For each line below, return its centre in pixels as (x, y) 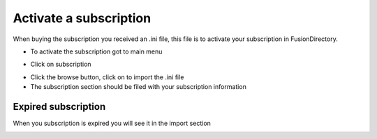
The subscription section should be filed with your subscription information (139, 87)
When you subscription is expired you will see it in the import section (112, 123)
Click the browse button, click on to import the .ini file (107, 77)
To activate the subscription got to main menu (96, 51)
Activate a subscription (82, 18)
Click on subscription (61, 64)
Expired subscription (59, 107)
